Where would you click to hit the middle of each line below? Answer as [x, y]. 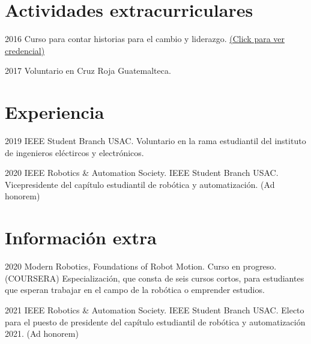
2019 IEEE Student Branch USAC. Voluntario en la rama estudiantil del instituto [155, 141]
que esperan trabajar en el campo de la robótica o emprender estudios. [135, 290]
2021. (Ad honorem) [42, 333]
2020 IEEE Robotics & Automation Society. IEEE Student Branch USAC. [142, 173]
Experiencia [55, 112]
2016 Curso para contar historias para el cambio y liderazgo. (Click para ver [145, 39]
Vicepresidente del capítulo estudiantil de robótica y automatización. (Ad [140, 184]
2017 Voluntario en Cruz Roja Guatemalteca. [88, 71]
